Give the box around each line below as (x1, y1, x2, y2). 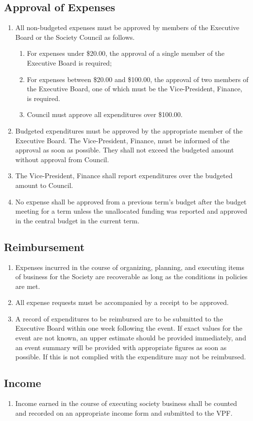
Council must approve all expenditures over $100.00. (27, 109, 183, 119)
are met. (15, 281, 40, 291)
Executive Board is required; (27, 57, 112, 67)
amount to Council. (15, 180, 73, 190)
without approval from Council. (15, 154, 109, 164)
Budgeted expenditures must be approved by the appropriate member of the (15, 125, 243, 135)
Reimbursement (4, 239, 85, 254)
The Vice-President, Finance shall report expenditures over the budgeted (15, 170, 233, 181)
